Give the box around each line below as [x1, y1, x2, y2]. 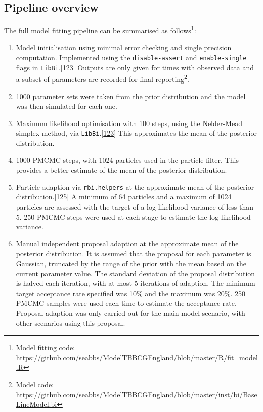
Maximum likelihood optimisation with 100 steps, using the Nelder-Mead [16, 117, 242, 128]
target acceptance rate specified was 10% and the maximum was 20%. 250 [16, 287, 246, 298]
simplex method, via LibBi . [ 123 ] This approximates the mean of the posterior [16, 128, 257, 138]
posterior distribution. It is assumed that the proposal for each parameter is [16, 248, 251, 259]
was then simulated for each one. [16, 101, 117, 111]
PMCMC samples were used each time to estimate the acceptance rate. [16, 298, 237, 308]
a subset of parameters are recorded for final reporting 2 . [16, 72, 189, 85]
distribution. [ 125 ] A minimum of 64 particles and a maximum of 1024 [16, 191, 232, 202]
